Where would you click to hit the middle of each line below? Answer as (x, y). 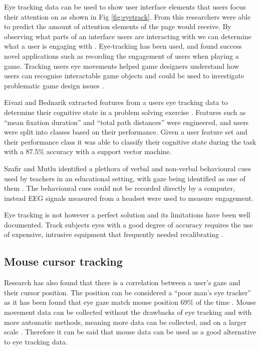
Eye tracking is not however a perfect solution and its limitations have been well (127, 215)
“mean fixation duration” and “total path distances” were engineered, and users (126, 122)
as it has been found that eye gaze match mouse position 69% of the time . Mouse (130, 302)
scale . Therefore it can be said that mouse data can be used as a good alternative (130, 332)
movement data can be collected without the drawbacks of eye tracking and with (128, 312)
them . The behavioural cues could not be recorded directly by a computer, (120, 188)
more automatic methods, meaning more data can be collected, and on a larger (125, 322)
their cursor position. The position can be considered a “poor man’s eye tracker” (127, 292)
